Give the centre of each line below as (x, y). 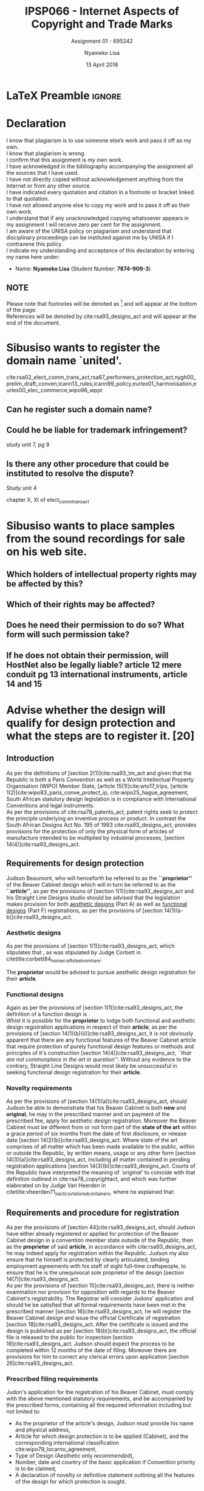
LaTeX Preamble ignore (64, 95)
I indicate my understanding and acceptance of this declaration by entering (100, 250)
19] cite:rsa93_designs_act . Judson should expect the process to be (90, 1344)
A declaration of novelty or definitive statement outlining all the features (105, 1475)
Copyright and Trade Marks (102, 24)
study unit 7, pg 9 (28, 445)
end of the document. (33, 323)
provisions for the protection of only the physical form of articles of (90, 831)
